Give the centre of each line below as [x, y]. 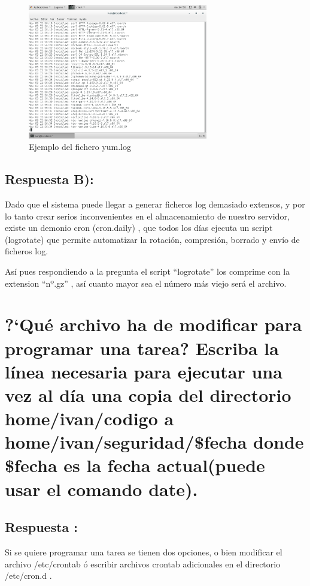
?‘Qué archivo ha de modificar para [154, 324]
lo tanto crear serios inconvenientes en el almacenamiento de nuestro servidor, [147, 216]
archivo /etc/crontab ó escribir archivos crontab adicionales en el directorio [143, 564]
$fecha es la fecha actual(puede [135, 465]
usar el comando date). [101, 489]
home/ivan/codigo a [89, 418]
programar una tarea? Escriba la [142, 348]
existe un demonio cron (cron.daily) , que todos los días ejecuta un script [139, 228]
